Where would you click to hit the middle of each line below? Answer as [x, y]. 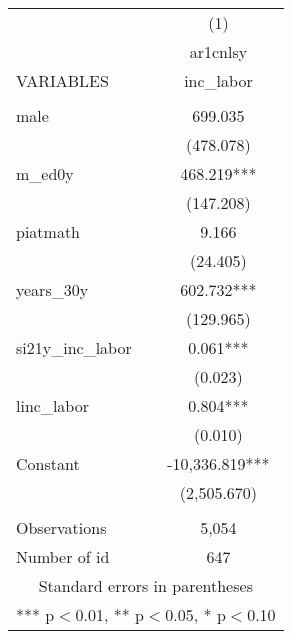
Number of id [63, 556]
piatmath [48, 231]
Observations [61, 527]
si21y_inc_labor [74, 347]
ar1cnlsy [218, 51]
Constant [48, 463]
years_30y [52, 289]
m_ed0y [45, 173]
